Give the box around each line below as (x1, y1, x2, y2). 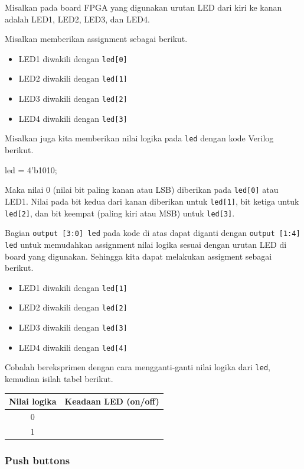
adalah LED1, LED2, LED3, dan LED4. (5, 12, 150, 25)
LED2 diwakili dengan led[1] (18, 72, 128, 85)
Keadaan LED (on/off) (64, 395, 159, 407)
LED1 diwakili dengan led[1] (18, 281, 128, 293)
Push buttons (5, 452, 70, 467)
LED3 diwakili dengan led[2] (18, 92, 128, 105)
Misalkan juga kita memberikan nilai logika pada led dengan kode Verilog (5, 132, 274, 144)
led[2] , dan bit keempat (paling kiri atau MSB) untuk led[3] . (5, 206, 235, 219)
